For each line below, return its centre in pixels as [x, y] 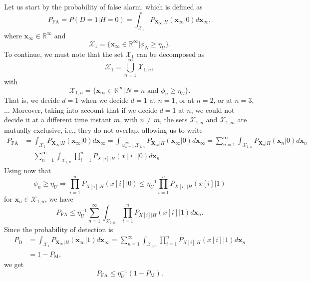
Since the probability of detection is [59, 229]
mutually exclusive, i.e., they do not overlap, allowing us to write [103, 130]
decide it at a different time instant [58, 120]
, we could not [213, 110]
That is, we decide [32, 100]
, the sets [173, 120]
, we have [59, 198]
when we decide [105, 100]
